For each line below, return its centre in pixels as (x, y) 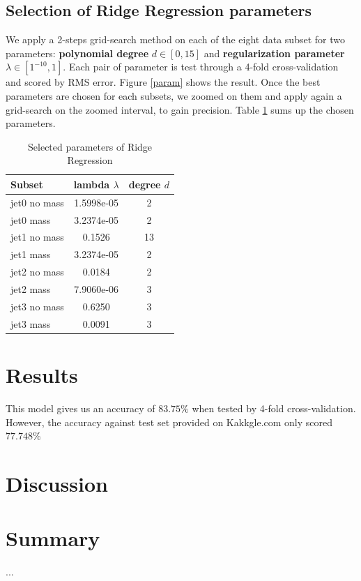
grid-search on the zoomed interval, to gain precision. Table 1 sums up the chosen (180, 109)
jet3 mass (31, 323)
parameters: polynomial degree (77, 53)
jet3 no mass (37, 306)
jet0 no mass (37, 202)
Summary (53, 538)
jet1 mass (31, 254)
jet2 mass (31, 289)
